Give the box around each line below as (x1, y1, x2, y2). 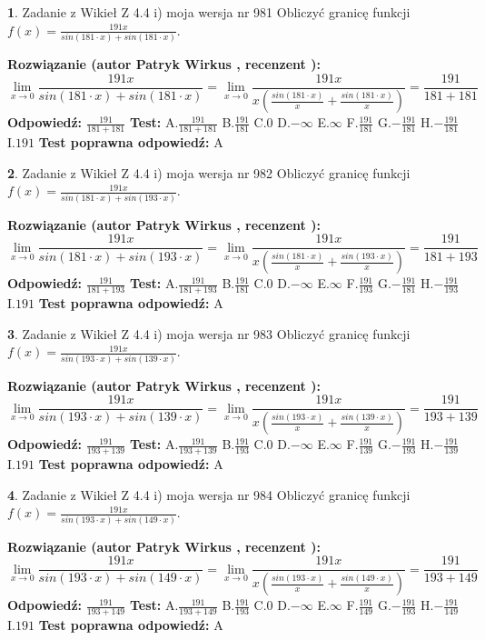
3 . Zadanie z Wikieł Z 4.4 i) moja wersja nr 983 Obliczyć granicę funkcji (7, 324, 411, 343)
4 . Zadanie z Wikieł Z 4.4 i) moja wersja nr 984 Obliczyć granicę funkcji (7, 485, 411, 504)
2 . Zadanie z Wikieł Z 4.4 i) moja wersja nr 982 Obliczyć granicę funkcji (7, 163, 411, 182)
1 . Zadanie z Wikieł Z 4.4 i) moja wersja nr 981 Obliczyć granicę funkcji (7, 3, 411, 21)
